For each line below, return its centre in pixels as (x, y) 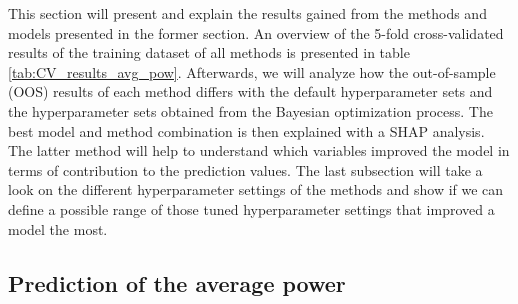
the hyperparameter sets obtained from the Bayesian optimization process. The (250, 110)
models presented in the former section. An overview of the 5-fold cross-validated (256, 32)
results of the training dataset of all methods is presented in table (209, 52)
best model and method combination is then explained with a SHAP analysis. (246, 130)
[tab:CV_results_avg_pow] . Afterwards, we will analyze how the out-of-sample (252, 71)
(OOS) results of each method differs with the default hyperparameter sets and (250, 91)
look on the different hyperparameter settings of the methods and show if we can (256, 189)
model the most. (58, 228)
